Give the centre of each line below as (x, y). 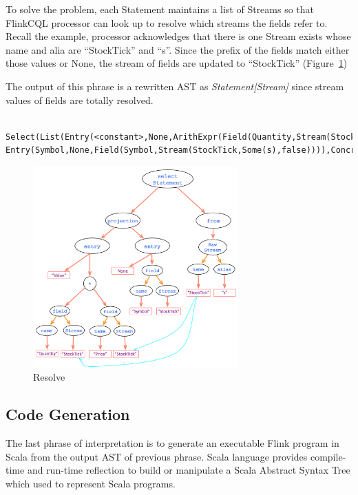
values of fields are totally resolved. (80, 99)
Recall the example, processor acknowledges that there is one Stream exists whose (178, 36)
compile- (328, 456)
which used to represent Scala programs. (91, 483)
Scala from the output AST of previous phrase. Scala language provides (157, 456)
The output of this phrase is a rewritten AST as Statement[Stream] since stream (175, 86)
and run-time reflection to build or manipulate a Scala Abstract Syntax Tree (189, 470)
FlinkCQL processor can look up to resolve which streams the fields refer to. (167, 22)
